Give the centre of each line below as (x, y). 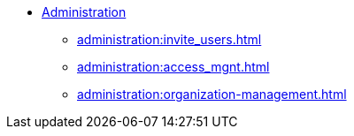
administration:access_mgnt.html (173, 67)
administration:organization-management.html (212, 94)
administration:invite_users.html (169, 39)
